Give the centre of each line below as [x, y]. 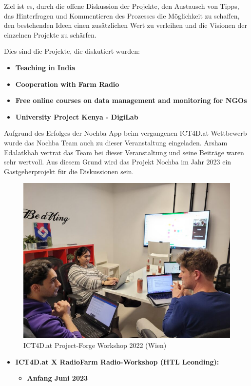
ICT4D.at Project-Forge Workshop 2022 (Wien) [95, 345]
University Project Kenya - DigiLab [77, 116]
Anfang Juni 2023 [58, 378]
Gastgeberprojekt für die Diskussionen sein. [69, 171]
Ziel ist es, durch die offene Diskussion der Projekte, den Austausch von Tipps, [122, 6]
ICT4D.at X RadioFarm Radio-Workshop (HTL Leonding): [117, 361]
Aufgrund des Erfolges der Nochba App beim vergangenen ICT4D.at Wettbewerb [125, 133]
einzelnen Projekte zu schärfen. [50, 34]
